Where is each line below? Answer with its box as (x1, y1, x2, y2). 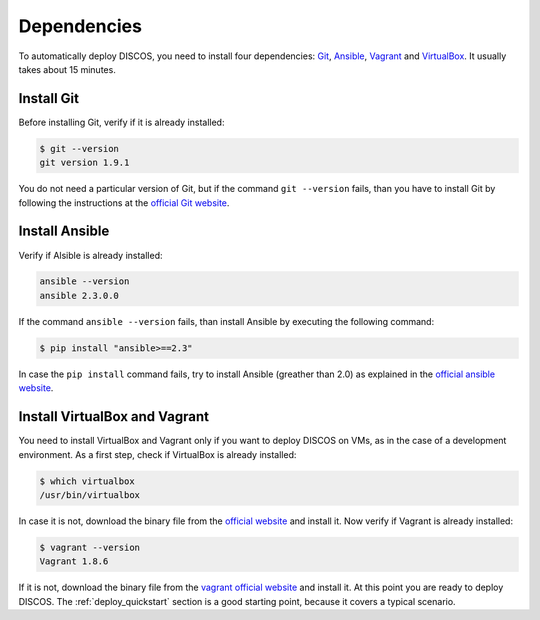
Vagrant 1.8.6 (39, 556, 109, 567)
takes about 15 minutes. (18, 63, 117, 75)
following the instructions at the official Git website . (18, 196, 230, 209)
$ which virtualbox (39, 475, 135, 487)
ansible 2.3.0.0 (39, 290, 120, 301)
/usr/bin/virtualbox (39, 489, 140, 500)
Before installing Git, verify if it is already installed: (18, 116, 225, 128)
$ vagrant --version (39, 541, 140, 553)
